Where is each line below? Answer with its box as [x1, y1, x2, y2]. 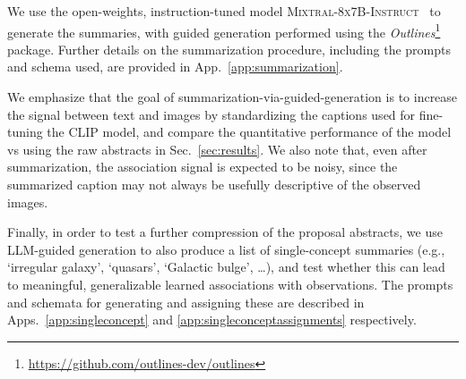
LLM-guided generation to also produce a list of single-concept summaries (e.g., [7, 240, 445, 258]
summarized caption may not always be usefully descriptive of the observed [7, 175, 421, 193]
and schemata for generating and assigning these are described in [7, 292, 365, 311]
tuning [7, 122, 43, 141]
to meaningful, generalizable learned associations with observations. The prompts [7, 274, 453, 293]
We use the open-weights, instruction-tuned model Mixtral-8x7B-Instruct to [7, 2, 441, 20]
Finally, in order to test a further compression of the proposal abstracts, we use [7, 223, 443, 241]
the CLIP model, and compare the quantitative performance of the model [47, 122, 452, 141]
